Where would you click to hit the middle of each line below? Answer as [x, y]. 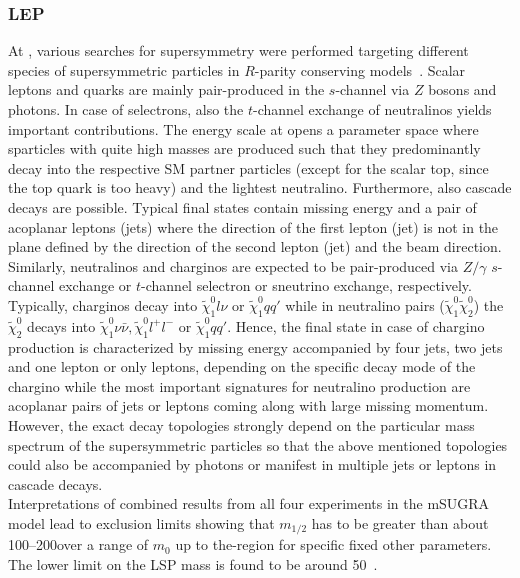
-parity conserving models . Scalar [360, 69]
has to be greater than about [400, 522]
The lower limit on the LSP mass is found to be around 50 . [193, 563]
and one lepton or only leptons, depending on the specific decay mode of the [242, 366]
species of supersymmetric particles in [124, 69]
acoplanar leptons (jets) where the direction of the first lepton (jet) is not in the [253, 226]
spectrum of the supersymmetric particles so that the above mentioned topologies [258, 444]
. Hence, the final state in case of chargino [356, 325]
